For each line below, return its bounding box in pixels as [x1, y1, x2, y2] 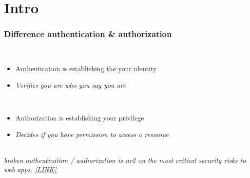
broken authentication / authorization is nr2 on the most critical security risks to [4, 155, 246, 165]
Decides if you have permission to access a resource [15, 129, 169, 139]
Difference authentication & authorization [4, 28, 172, 40]
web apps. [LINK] [4, 164, 57, 175]
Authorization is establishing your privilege [15, 112, 144, 122]
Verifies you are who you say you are [15, 79, 126, 90]
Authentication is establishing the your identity [15, 63, 157, 74]
